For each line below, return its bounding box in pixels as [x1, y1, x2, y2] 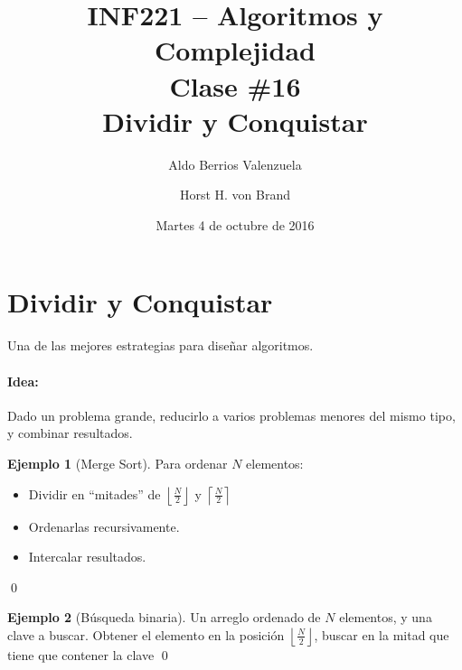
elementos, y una [339, 608, 432, 627]
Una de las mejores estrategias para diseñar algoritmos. [7, 336, 314, 355]
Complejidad [155, 32, 316, 69]
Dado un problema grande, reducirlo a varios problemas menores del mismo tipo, [7, 405, 456, 424]
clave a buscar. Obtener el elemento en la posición [7, 625, 285, 644]
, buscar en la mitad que [314, 625, 449, 644]
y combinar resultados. [7, 423, 133, 442]
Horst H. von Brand [179, 185, 291, 204]
